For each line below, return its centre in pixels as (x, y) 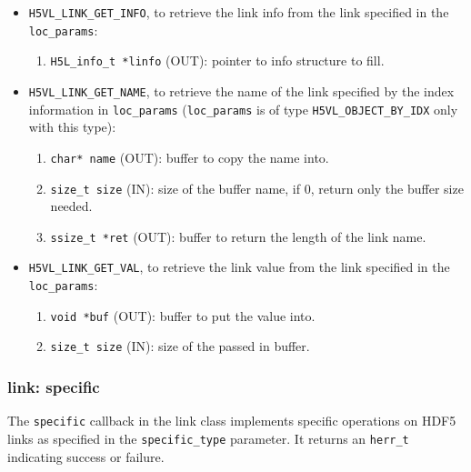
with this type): (72, 127)
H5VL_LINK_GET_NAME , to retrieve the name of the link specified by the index (241, 90)
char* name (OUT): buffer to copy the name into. (190, 157)
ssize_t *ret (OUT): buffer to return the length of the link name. (238, 236)
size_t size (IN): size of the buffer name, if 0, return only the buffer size (257, 188)
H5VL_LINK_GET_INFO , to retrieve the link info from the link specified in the (239, 12)
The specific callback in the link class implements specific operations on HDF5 (232, 421)
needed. (71, 206)
